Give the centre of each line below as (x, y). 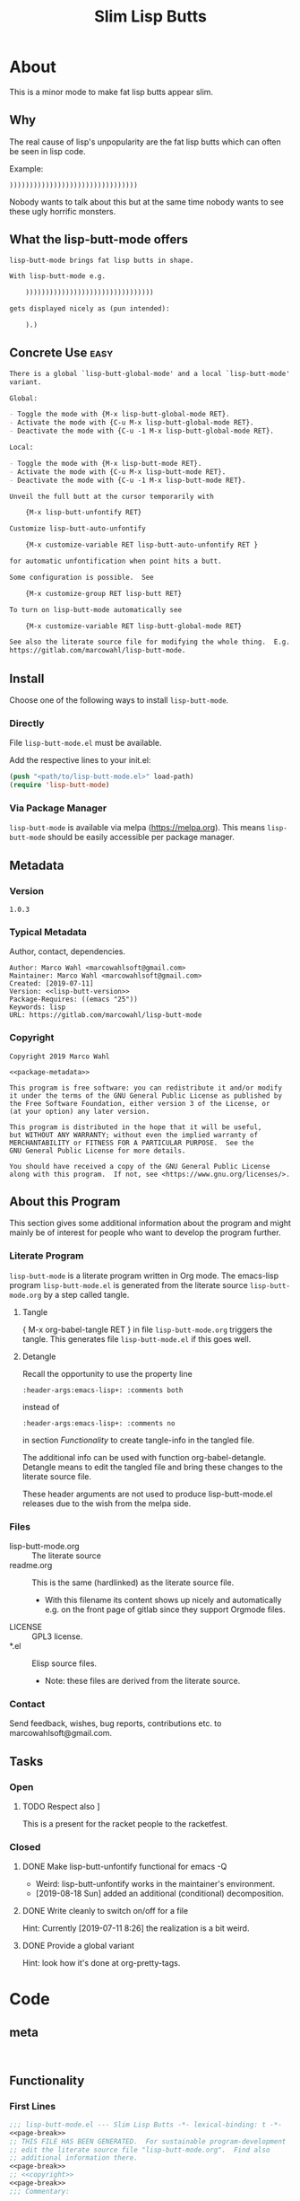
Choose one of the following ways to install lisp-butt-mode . (119, 700)
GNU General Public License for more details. (98, 1151)
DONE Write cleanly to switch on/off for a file (105, 1911)
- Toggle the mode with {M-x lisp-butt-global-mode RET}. (120, 415)
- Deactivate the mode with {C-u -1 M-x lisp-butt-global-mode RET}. (142, 431)
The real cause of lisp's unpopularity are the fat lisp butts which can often (146, 142)
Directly (27, 723)
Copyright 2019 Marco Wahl (60, 1057)
